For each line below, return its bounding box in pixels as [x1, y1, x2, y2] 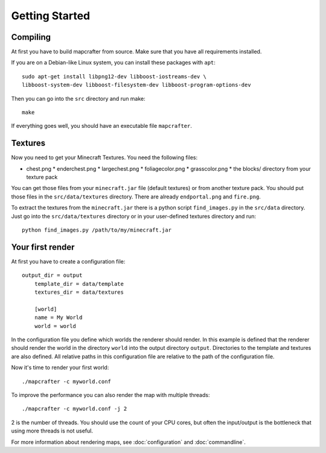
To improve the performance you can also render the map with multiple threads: [11, 391, 210, 399]
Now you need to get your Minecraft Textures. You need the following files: [11, 154, 198, 161]
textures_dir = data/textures [34, 289, 124, 296]
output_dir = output [22, 272, 83, 279]
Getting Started [11, 9, 91, 22]
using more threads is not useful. [11, 427, 94, 434]
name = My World [34, 314, 83, 321]
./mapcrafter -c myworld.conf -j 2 [22, 405, 127, 413]
